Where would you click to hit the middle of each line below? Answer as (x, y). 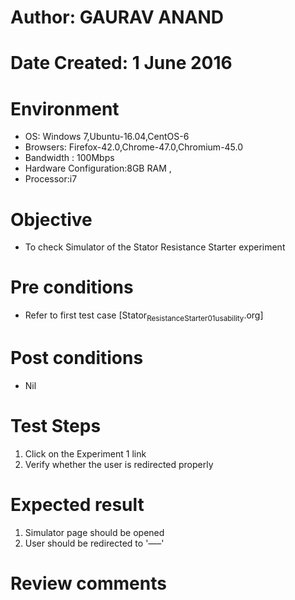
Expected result (77, 505)
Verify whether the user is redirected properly (119, 464)
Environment (65, 108)
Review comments (88, 583)
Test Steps (56, 426)
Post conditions (77, 358)
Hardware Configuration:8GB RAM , (98, 168)
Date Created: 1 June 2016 (121, 63)
